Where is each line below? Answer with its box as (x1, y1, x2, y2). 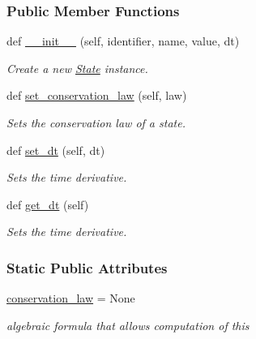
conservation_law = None (6, 290, 135, 307)
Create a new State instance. (6, 59, 148, 76)
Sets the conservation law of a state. (6, 114, 186, 131)
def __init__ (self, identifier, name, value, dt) (6, 32, 240, 49)
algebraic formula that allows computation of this (6, 316, 250, 333)
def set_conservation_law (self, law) (6, 87, 187, 104)
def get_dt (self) (6, 195, 89, 212)
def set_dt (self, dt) (6, 141, 105, 158)
